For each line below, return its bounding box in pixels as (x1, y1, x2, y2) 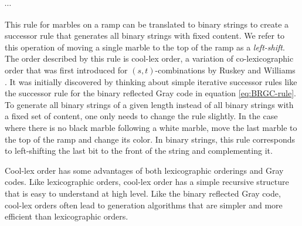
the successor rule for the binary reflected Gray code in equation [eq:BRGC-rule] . (5, 87, 296, 99)
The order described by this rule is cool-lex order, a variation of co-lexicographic (5, 52, 294, 65)
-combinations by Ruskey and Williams (155, 63, 296, 76)
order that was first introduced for (5, 63, 128, 76)
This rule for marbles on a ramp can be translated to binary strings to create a (5, 18, 289, 30)
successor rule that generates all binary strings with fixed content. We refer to (5, 29, 285, 42)
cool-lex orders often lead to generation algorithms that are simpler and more (5, 198, 283, 211)
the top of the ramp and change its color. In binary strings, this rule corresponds (5, 133, 296, 145)
